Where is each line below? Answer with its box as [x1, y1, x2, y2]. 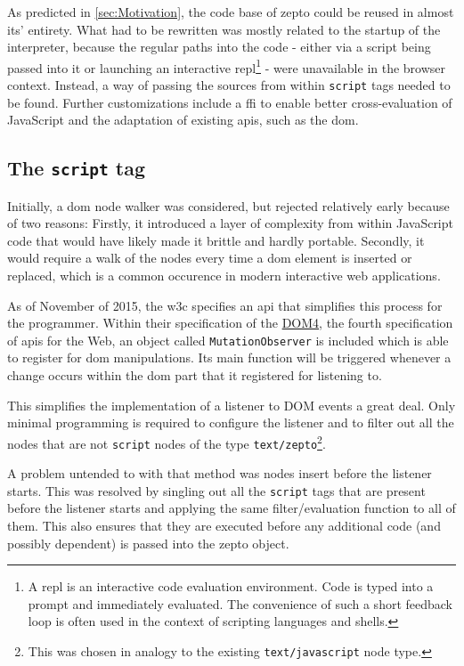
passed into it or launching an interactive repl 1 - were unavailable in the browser [7, 55, 446, 77]
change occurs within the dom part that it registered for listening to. [7, 366, 382, 385]
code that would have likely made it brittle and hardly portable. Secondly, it [7, 231, 425, 249]
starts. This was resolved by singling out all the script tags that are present [7, 481, 426, 499]
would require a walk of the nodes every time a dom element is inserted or [7, 248, 412, 267]
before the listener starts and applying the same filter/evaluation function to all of [7, 499, 456, 517]
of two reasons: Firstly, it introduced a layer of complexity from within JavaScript [7, 214, 453, 232]
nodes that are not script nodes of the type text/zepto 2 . [7, 431, 326, 452]
